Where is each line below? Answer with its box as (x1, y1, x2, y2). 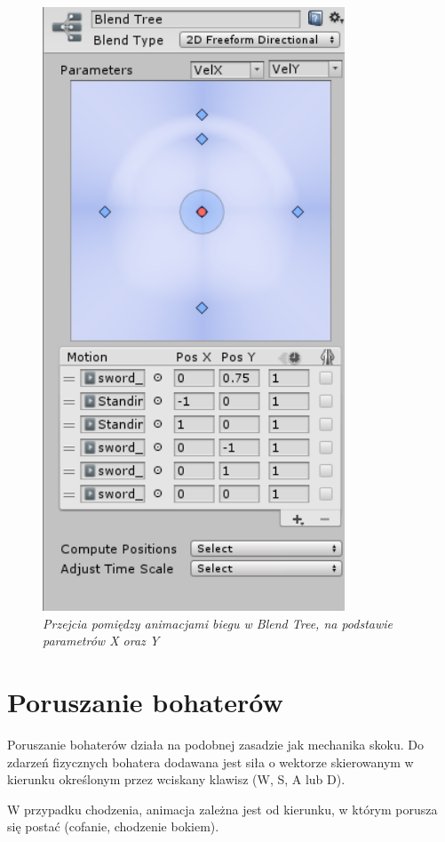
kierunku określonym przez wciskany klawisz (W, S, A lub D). (7, 770, 346, 789)
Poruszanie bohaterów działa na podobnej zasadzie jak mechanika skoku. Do (7, 734, 424, 753)
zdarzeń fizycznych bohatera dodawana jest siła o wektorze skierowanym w (7, 752, 414, 771)
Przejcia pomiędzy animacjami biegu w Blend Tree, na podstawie (43, 613, 393, 632)
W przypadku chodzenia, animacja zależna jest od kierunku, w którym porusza (7, 799, 438, 818)
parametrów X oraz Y (43, 631, 160, 650)
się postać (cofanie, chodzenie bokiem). (7, 817, 219, 836)
